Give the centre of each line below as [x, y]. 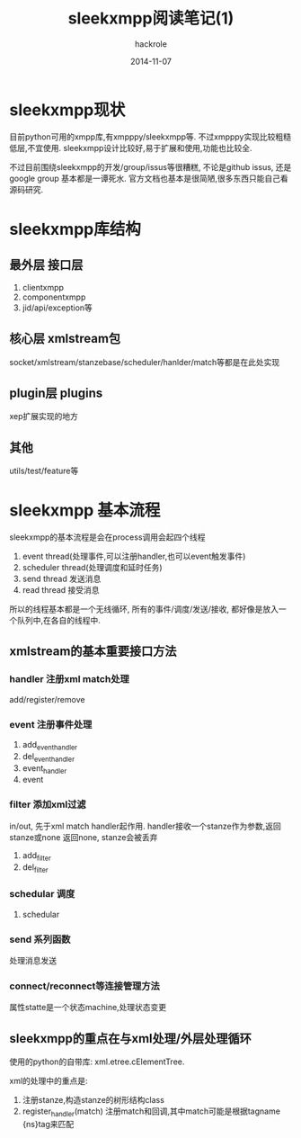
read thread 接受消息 [61, 590]
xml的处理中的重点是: [49, 1081]
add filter [36, 856]
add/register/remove [47, 699]
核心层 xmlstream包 [65, 339]
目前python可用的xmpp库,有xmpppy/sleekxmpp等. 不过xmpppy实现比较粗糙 [150, 137]
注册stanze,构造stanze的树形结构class [93, 1100]
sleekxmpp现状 [67, 110]
